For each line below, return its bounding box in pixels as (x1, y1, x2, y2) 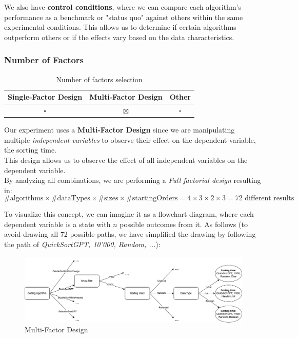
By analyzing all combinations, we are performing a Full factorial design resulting (4, 175, 261, 185)
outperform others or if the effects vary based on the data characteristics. (4, 31, 234, 42)
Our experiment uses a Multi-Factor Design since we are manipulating (4, 124, 235, 135)
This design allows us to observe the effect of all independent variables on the (4, 154, 248, 165)
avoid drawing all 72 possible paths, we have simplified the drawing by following (4, 229, 256, 239)
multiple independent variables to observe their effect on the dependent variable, (4, 134, 256, 145)
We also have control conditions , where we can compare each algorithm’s (4, 2, 241, 12)
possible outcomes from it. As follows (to (120, 218, 248, 229)
